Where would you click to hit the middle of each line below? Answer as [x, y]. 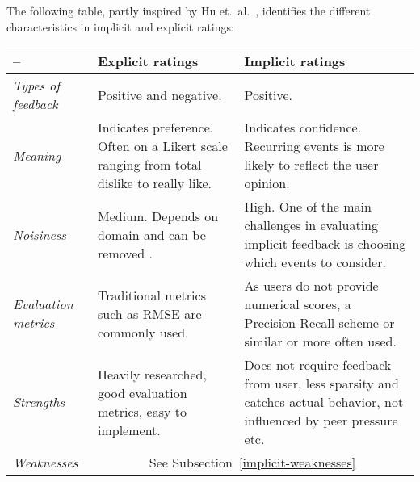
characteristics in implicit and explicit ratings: [120, 26]
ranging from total [150, 165]
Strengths [39, 402]
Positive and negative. [160, 94]
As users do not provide [311, 286]
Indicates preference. [156, 128]
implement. [129, 430]
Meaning [37, 155]
